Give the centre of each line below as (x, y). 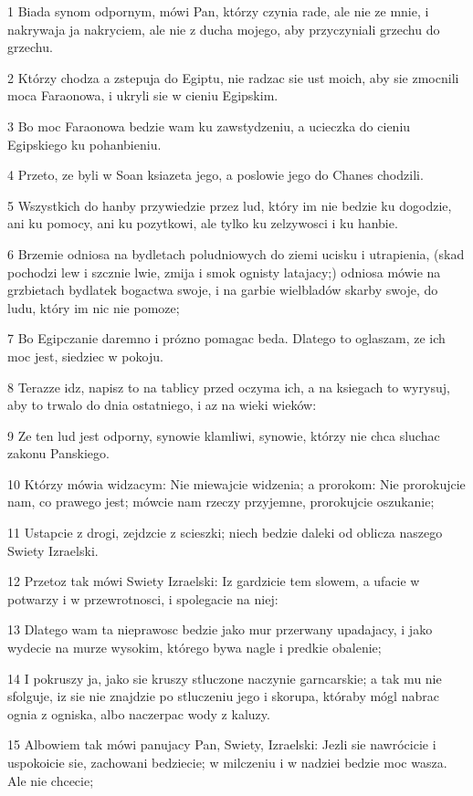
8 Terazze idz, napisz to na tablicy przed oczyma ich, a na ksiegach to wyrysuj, (229, 387)
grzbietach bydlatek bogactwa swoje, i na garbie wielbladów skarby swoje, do (223, 290)
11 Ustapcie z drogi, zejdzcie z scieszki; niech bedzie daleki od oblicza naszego (225, 533)
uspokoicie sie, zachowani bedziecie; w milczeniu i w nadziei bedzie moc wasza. (227, 762)
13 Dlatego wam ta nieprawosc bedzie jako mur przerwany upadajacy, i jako (220, 629)
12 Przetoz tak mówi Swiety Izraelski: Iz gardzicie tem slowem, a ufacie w (214, 581)
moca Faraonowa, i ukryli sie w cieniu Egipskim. (143, 95)
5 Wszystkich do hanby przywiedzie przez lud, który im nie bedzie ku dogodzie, (230, 205)
